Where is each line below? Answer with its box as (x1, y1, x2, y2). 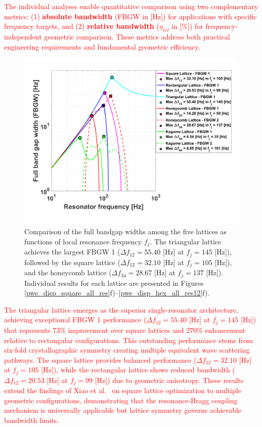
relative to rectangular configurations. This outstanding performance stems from (4, 334, 253, 345)
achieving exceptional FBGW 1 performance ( (4, 314, 147, 325)
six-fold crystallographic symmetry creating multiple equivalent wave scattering (4, 345, 250, 355)
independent (4, 31, 42, 41)
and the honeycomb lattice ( (24, 267, 112, 278)
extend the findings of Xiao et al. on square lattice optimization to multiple (4, 385, 241, 396)
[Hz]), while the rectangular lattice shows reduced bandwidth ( (41, 364, 235, 375)
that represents (4, 324, 51, 335)
